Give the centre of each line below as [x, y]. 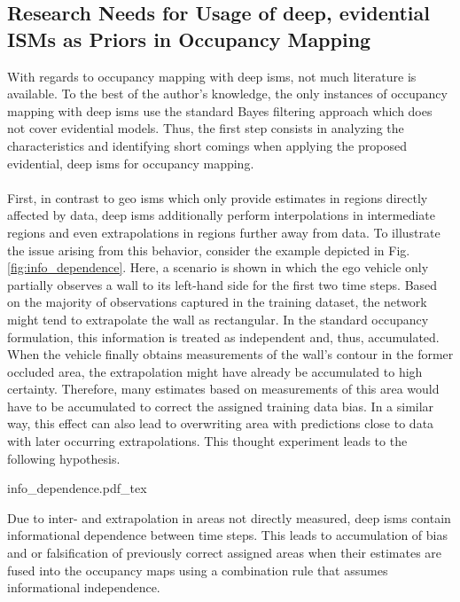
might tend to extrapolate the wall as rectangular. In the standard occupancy [218, 319]
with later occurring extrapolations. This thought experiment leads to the [207, 441]
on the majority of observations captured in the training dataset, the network [217, 302]
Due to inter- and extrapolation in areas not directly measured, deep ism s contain [229, 517]
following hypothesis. [64, 458]
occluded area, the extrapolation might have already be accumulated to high [215, 371]
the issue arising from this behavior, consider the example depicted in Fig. [209, 250]
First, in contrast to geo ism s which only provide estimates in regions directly [218, 197]
